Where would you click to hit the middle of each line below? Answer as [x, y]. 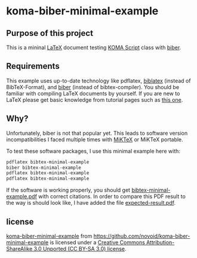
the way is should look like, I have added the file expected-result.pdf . [91, 203]
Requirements [33, 66]
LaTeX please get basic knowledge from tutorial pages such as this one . [95, 99]
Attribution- [160, 242]
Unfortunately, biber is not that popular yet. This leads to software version [97, 133]
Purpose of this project [50, 33]
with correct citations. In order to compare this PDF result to [112, 196]
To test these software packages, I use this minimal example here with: [93, 151]
